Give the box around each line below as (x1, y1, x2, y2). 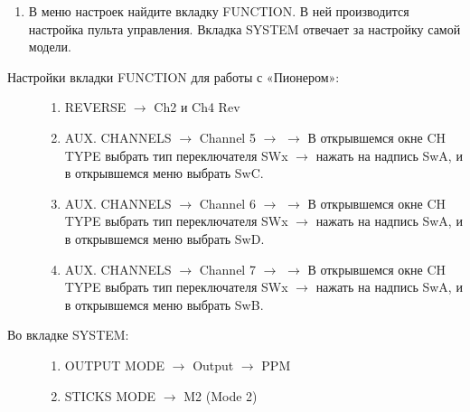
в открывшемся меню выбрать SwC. (64, 164, 264, 183)
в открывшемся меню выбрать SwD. (64, 229, 265, 248)
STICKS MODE (64, 386, 156, 405)
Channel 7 (199, 259, 256, 278)
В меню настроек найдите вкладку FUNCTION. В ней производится (28, 2, 409, 20)
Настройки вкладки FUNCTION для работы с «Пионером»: (7, 67, 340, 86)
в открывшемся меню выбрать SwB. (64, 295, 264, 314)
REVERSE (64, 98, 127, 117)
